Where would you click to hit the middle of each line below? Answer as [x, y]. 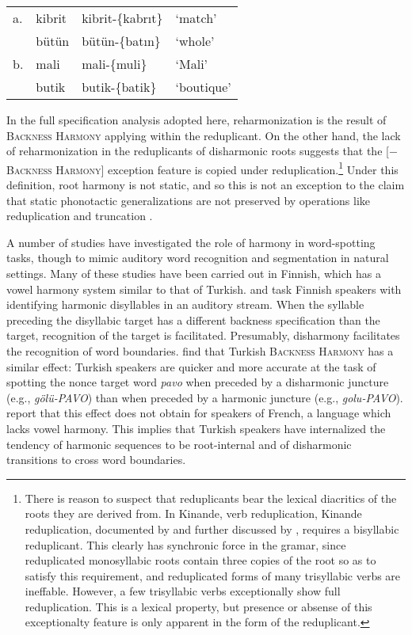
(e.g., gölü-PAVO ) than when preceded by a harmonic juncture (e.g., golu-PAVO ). [205, 397]
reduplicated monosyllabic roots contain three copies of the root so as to [200, 560]
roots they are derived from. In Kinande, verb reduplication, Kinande [193, 513]
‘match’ [196, 18]
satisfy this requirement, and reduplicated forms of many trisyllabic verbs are [213, 575]
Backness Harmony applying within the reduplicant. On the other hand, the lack [204, 135]
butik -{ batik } [119, 87]
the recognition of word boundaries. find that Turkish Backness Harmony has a [200, 350]
